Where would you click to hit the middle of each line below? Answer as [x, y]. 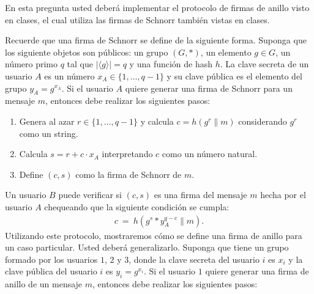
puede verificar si [90, 195]
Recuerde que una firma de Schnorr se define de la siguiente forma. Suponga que [156, 40]
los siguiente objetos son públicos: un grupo [87, 52]
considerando [263, 121]
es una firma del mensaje [200, 195]
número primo [32, 64]
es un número [69, 75]
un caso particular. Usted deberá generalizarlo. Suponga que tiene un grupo [147, 247]
